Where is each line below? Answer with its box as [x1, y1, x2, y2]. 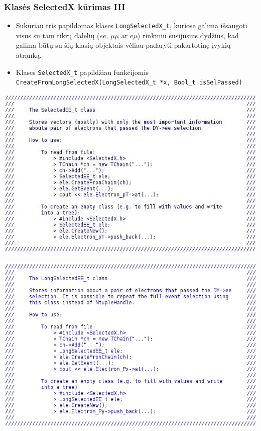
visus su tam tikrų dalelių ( [16, 30, 100, 40]
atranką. [16, 50, 42, 60]
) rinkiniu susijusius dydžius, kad [137, 30, 239, 40]
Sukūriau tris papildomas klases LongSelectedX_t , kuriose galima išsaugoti [16, 20, 247, 31]
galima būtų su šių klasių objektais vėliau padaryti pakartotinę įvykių [16, 40, 231, 50]
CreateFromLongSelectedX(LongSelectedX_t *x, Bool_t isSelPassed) [16, 79, 242, 87]
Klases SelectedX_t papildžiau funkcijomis [16, 66, 149, 77]
